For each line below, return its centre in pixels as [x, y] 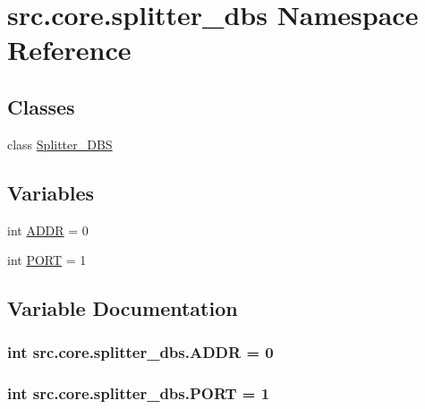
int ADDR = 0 [48, 230]
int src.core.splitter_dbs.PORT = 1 [139, 393]
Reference [69, 50]
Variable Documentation [123, 308]
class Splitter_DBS [60, 144]
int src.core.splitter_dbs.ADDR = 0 [140, 352]
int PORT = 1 [47, 260]
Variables [51, 192]
